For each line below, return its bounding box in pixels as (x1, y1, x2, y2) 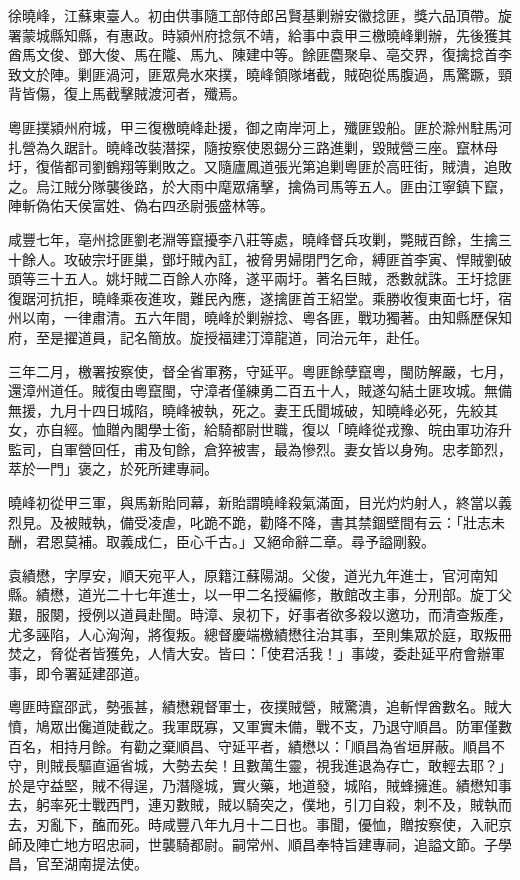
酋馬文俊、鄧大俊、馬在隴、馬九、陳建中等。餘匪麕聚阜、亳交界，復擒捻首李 (8, 44, 512, 65)
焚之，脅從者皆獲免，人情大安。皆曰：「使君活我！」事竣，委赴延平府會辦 (8, 643, 491, 664)
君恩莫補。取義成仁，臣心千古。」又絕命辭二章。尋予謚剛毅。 (35, 531, 435, 552)
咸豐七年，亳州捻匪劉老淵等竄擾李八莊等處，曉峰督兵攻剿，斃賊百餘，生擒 (8, 228, 498, 249)
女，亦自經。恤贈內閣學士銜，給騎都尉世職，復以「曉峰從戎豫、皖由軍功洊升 (8, 419, 512, 440)
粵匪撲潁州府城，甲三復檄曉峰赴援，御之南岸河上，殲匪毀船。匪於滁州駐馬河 (8, 116, 512, 137)
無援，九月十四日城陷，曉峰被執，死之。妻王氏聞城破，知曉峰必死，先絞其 (8, 399, 498, 420)
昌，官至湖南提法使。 (8, 853, 148, 874)
